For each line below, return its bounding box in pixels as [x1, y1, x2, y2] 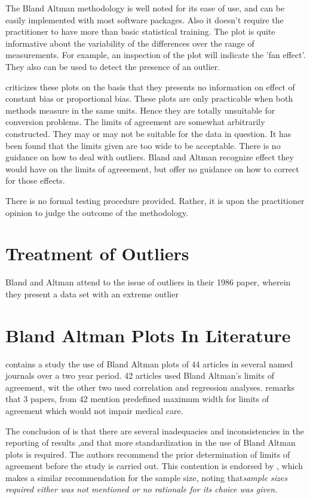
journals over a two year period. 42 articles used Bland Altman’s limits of [5, 369, 274, 382]
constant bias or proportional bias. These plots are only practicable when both [5, 92, 293, 105]
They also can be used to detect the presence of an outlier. [5, 60, 220, 72]
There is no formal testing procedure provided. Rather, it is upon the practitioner [5, 194, 305, 206]
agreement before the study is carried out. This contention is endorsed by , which [5, 460, 303, 472]
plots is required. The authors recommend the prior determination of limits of [5, 448, 290, 460]
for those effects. [5, 174, 65, 187]
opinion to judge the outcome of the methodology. [5, 206, 189, 218]
